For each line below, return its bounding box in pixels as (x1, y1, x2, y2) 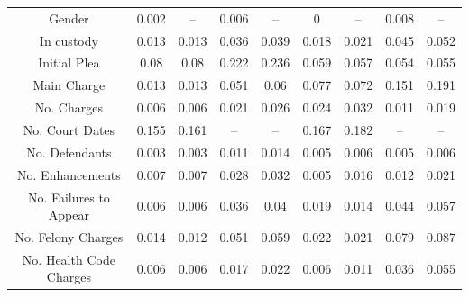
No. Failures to (27, 187, 110, 206)
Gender (49, 8, 89, 27)
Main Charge (32, 76, 106, 94)
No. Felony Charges (14, 227, 124, 246)
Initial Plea (38, 53, 100, 72)
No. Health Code (22, 249, 115, 268)
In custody (39, 31, 98, 49)
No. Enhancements (17, 165, 121, 184)
